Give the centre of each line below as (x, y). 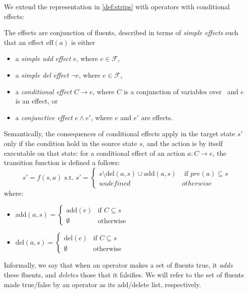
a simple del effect (42, 74)
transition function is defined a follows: (62, 162)
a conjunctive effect (44, 117)
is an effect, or (37, 101)
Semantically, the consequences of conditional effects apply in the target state (120, 134)
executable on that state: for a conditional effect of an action (95, 153)
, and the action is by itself (183, 143)
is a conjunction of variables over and (181, 91)
